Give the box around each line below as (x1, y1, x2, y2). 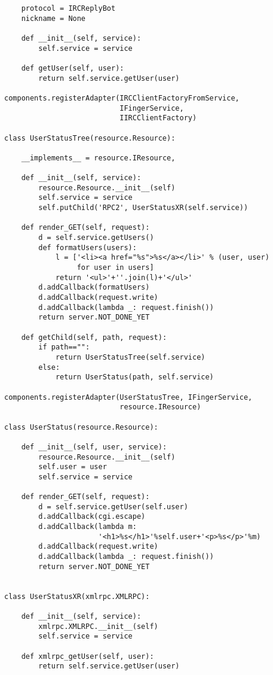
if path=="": (38, 343, 90, 352)
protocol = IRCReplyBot (21, 4, 116, 13)
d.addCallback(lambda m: (38, 522, 137, 531)
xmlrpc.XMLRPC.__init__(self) (38, 622, 158, 631)
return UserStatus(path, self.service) (55, 373, 214, 382)
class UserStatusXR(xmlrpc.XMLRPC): (4, 592, 150, 601)
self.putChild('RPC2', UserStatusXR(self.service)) (38, 203, 249, 212)
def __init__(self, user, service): (21, 442, 167, 451)
